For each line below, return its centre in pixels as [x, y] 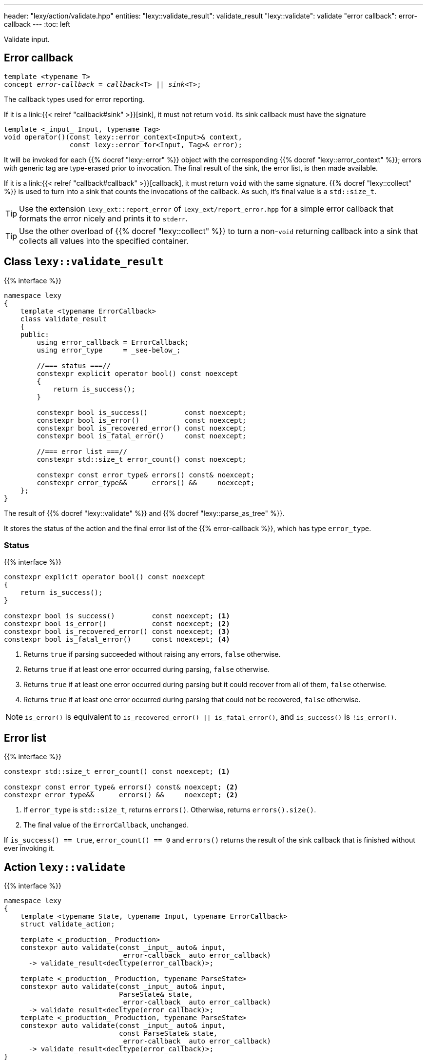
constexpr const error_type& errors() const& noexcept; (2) [121, 787]
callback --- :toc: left [37, 24]
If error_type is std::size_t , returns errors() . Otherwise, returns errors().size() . [170, 810]
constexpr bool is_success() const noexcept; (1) [117, 616]
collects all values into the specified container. [104, 241]
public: [35, 334]
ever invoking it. [29, 848]
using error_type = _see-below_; [109, 350]
